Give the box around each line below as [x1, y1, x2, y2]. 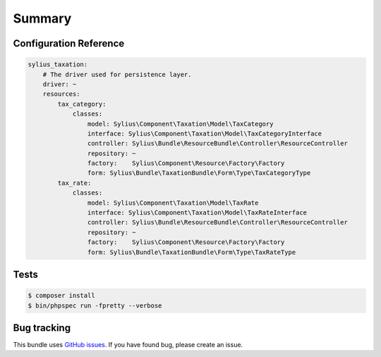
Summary [13, 11, 72, 26]
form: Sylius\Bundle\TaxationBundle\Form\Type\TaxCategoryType [87, 169, 311, 177]
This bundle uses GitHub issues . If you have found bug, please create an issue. [13, 341, 243, 349]
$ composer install [28, 291, 95, 300]
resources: [42, 90, 80, 98]
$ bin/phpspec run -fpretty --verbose [28, 301, 162, 310]
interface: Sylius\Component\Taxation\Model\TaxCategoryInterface [87, 129, 322, 138]
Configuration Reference [13, 37, 125, 49]
